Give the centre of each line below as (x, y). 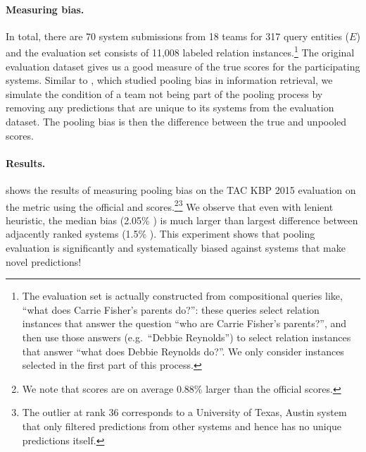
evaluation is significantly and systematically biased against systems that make (176, 248)
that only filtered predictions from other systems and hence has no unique (182, 426)
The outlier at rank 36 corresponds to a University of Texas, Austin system (184, 412)
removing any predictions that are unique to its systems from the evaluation (170, 108)
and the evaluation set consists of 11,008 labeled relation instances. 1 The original (180, 51)
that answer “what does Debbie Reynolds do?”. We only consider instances (183, 351)
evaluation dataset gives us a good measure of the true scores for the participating (183, 66)
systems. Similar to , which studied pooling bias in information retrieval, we (169, 80)
